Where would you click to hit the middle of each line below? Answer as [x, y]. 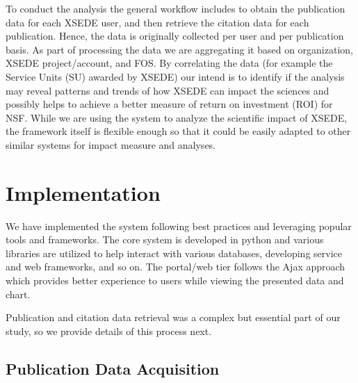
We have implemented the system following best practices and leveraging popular [179, 226]
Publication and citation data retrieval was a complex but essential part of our [173, 317]
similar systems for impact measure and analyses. [111, 144]
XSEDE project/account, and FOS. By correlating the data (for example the [169, 63]
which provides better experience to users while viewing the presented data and [175, 280]
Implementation [83, 192]
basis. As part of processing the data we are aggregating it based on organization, [179, 49]
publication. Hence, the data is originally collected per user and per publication [175, 36]
